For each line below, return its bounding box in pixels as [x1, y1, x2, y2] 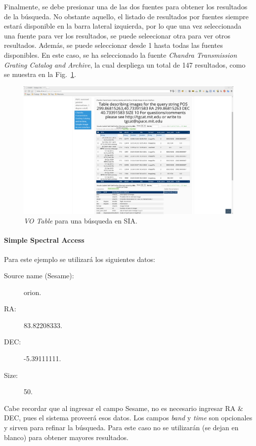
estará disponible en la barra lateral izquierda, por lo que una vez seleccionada [4, 21, 242, 31]
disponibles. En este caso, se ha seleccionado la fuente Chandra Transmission [4, 49, 237, 60]
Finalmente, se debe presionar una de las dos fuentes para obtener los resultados [4, 1, 248, 11]
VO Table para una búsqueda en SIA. [24, 216, 137, 226]
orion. [24, 287, 42, 297]
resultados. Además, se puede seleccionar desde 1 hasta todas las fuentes [4, 40, 223, 50]
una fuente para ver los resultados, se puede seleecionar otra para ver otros [4, 30, 231, 40]
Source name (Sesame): [4, 270, 74, 281]
